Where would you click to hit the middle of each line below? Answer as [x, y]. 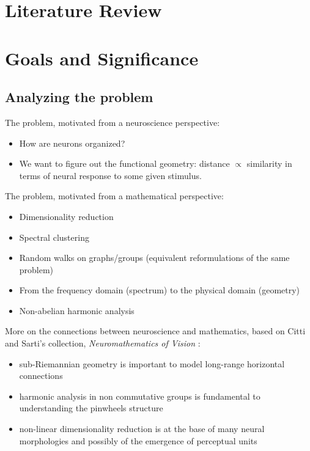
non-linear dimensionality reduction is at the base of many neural [142, 429]
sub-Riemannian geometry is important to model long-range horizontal [152, 363]
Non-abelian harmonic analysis [77, 310]
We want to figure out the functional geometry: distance [124, 163]
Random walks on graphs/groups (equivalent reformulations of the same [154, 258]
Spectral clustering [54, 237]
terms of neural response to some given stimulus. [110, 175]
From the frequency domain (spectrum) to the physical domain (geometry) [160, 290]
